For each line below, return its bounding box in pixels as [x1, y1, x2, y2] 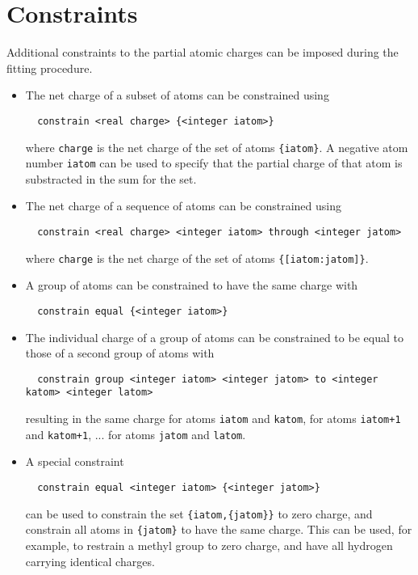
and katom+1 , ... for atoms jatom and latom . [25, 425, 246, 442]
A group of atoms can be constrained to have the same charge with [25, 277, 358, 294]
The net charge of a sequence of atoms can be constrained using [25, 197, 341, 214]
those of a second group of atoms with [25, 345, 215, 361]
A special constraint [25, 453, 124, 470]
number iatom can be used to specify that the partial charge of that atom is [25, 154, 403, 171]
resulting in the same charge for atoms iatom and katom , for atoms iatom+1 [25, 410, 401, 427]
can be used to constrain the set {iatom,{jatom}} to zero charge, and [25, 505, 373, 522]
